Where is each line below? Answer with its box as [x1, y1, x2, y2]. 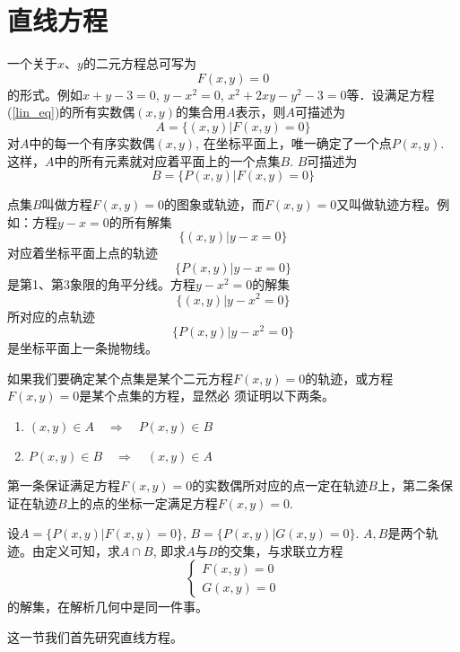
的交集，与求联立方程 [217, 541, 343, 559]
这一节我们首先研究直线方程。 [7, 627, 183, 646]
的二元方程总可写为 [82, 54, 196, 73]
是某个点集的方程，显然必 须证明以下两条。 [79, 386, 334, 405]
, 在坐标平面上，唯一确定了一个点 [195, 133, 392, 152]
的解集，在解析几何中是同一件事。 [7, 597, 208, 616]
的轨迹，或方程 [305, 368, 394, 387]
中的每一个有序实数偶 [29, 133, 155, 152]
